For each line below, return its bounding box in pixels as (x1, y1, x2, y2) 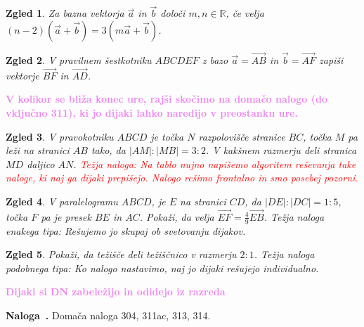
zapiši (318, 53, 344, 68)
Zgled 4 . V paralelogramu (6, 194, 118, 208)
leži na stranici (6, 143, 70, 158)
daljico (27, 156, 55, 171)
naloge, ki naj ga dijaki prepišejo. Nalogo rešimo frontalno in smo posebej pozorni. (6, 170, 358, 185)
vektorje (6, 68, 39, 82)
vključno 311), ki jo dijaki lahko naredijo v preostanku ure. (6, 105, 298, 120)
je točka (150, 129, 184, 143)
